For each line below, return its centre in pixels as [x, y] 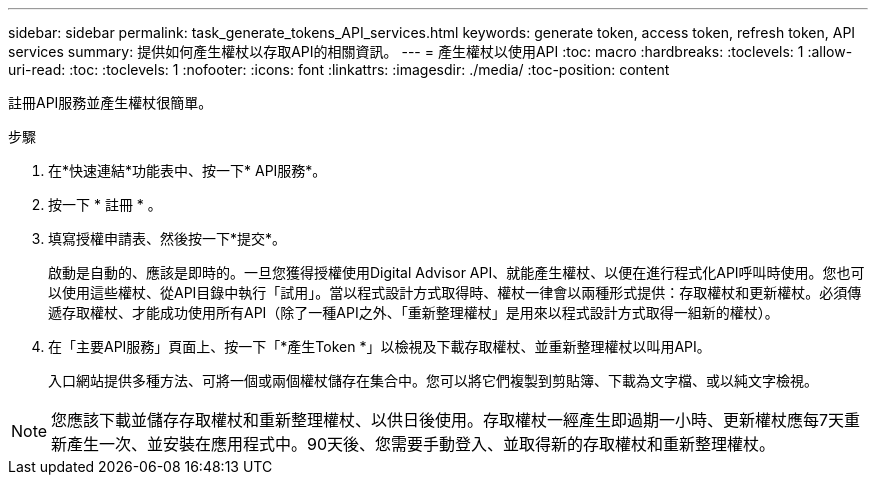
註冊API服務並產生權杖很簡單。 [110, 102]
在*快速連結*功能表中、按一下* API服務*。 [187, 170]
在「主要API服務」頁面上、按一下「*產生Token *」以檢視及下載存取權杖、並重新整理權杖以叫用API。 [379, 346]
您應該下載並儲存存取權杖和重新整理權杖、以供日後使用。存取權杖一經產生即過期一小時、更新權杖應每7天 [448, 420]
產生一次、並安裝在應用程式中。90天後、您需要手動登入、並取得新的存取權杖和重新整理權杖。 [421, 444]
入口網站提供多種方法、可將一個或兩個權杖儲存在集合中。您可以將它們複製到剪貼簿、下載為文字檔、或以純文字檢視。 [433, 380]
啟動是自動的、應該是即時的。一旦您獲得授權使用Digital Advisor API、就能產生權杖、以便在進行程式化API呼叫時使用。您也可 [456, 272]
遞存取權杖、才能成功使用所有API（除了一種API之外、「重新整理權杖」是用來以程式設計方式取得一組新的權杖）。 [413, 312]
